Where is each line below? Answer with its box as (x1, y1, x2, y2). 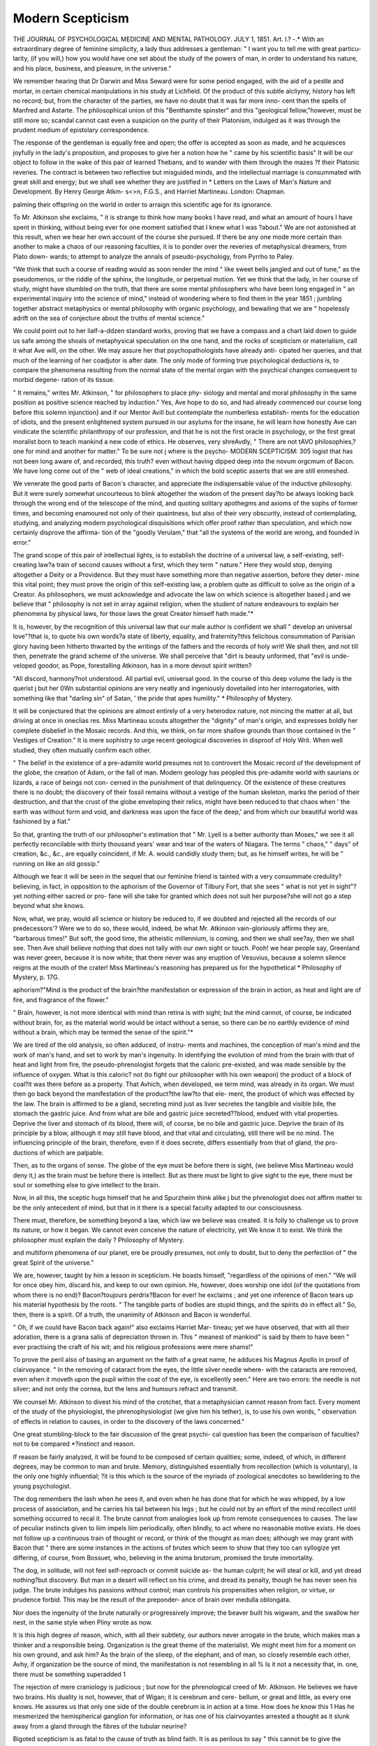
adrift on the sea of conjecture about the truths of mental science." (13, 314, 205, 323)
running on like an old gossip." (13, 859, 101, 867)
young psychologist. (13, 1481, 72, 1490)
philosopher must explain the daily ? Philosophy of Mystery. (13, 1235, 185, 1244)
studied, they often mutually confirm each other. (13, 746, 151, 754)
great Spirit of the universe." (13, 1258, 94, 1267)
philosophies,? (314, 437, 356, 446)
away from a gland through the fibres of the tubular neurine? (13, 1722, 187, 1730)
